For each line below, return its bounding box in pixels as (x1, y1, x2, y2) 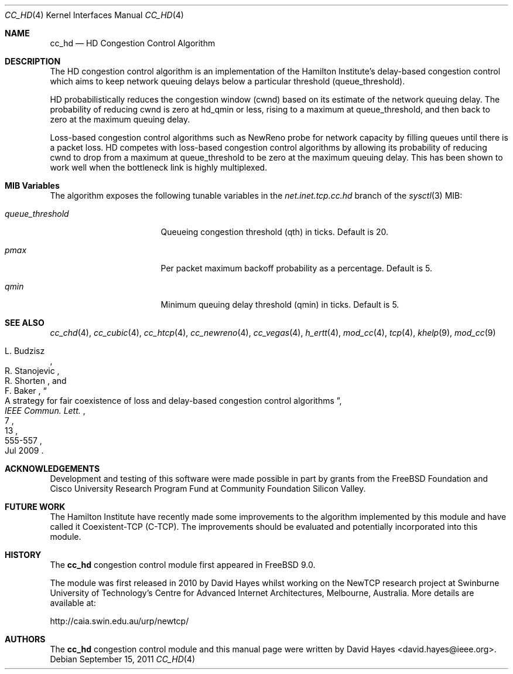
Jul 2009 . (5, 445, 44, 455)
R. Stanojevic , (5, 366, 60, 376)
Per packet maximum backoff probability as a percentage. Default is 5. (160, 263, 432, 273)
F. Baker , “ (5, 386, 47, 396)
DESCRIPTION (5, 56, 61, 66)
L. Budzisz (5, 346, 45, 356)
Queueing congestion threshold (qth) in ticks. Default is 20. (160, 227, 389, 237)
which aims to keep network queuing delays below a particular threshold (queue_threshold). (50, 76, 405, 86)
